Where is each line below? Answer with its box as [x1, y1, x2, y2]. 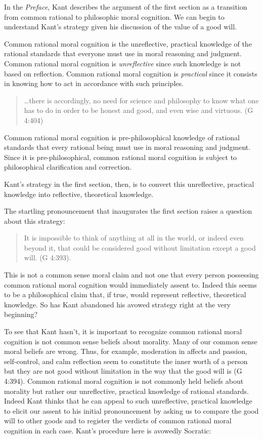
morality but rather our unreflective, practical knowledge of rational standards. [4, 385, 249, 396]
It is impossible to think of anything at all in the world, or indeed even [24, 232, 244, 243]
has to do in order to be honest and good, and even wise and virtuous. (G [24, 105, 253, 115]
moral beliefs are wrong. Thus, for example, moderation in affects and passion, [4, 346, 247, 356]
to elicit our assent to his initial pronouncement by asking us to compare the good [4, 405, 259, 416]
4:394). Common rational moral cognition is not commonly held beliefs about [4, 376, 244, 386]
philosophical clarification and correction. [4, 162, 132, 172]
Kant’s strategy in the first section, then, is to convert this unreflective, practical [4, 178, 254, 189]
